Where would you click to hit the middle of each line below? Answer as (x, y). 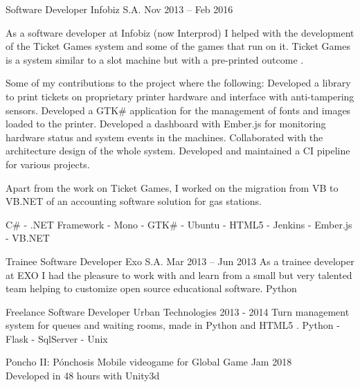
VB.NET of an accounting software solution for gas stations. (134, 201)
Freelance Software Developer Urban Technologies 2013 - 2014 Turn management (178, 311)
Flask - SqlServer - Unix (57, 338)
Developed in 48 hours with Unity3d (83, 376)
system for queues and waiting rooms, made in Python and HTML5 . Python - (173, 325)
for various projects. (48, 164)
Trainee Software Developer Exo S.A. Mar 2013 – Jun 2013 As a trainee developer (180, 261)
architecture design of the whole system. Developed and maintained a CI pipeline (178, 151)
